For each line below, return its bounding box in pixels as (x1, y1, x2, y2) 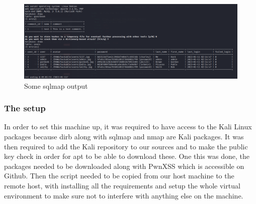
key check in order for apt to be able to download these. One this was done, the (4, 151, 249, 161)
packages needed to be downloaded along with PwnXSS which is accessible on (4, 160, 244, 171)
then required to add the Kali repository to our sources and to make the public (4, 141, 248, 151)
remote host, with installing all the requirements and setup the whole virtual (4, 180, 240, 191)
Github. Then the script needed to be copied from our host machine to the (4, 170, 234, 181)
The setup (4, 102, 46, 114)
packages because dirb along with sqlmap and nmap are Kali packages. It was (4, 131, 244, 142)
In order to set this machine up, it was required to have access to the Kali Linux (4, 121, 252, 132)
